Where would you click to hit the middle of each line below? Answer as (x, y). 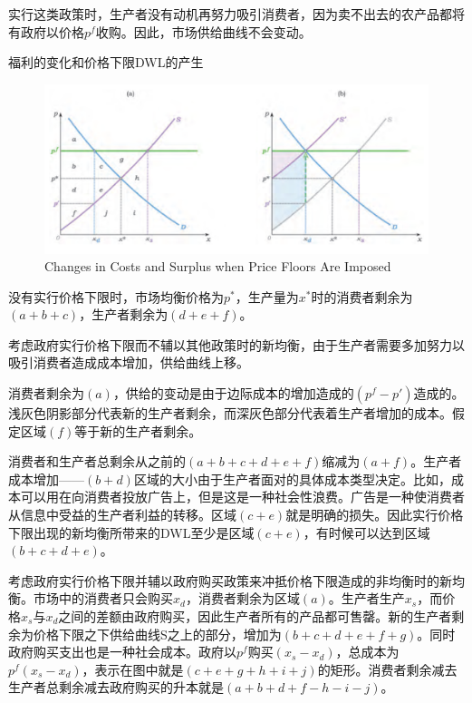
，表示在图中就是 (133, 669)
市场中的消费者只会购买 (103, 598)
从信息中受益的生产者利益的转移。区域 (122, 515)
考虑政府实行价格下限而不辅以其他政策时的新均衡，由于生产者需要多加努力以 (236, 344)
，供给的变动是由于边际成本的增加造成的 (233, 393)
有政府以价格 (46, 31)
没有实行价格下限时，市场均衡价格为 (116, 296)
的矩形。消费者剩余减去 (387, 669)
